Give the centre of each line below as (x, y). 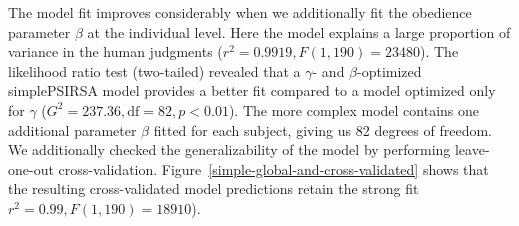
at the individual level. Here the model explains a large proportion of (299, 31)
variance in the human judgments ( (115, 51)
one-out (31, 168)
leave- (472, 149)
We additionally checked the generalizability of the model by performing (229, 149)
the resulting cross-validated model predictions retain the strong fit (213, 188)
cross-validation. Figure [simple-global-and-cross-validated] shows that (273, 168)
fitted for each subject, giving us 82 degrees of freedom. (322, 129)
